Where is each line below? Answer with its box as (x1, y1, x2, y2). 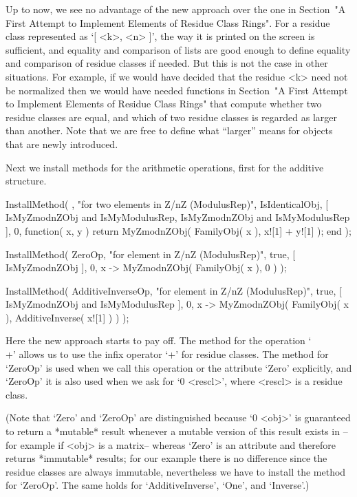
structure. (6, 173, 47, 188)
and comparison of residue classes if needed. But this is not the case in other (6, 56, 328, 70)
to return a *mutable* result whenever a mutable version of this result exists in (6, 424, 340, 438)
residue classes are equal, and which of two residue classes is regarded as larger (6, 109, 338, 124)
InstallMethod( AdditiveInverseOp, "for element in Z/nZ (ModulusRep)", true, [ (6, 283, 343, 297)
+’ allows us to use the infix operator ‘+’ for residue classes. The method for (6, 347, 329, 361)
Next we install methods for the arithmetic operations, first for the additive (6, 160, 324, 174)
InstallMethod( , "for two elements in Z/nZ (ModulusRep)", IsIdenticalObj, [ (6, 196, 329, 211)
